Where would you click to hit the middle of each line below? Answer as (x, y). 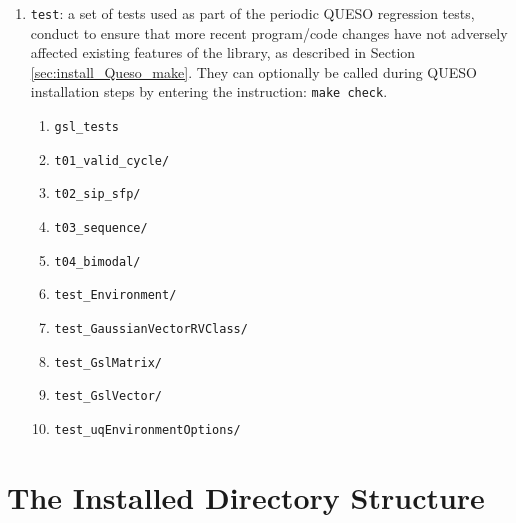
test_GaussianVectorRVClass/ (151, 329)
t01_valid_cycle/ (112, 160)
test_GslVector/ (108, 396)
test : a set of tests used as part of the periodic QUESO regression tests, (252, 13)
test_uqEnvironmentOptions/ (147, 430)
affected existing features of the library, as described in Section (223, 52)
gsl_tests (87, 127)
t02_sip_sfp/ (97, 194)
